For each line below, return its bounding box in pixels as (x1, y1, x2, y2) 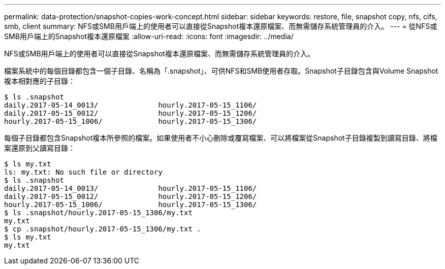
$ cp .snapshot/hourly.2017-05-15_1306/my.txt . (4, 225, 201, 233)
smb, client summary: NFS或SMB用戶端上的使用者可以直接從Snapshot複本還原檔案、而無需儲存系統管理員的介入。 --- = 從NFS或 (4, 22, 437, 30)
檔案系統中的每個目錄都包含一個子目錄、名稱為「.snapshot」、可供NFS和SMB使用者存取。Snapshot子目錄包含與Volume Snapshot (4, 66, 438, 75)
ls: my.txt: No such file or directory (4, 168, 163, 176)
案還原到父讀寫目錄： (4, 144, 75, 152)
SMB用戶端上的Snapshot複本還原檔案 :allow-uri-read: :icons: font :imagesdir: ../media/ (4, 32, 294, 41)
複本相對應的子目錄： (4, 77, 75, 85)
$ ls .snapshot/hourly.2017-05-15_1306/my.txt (4, 209, 193, 217)
